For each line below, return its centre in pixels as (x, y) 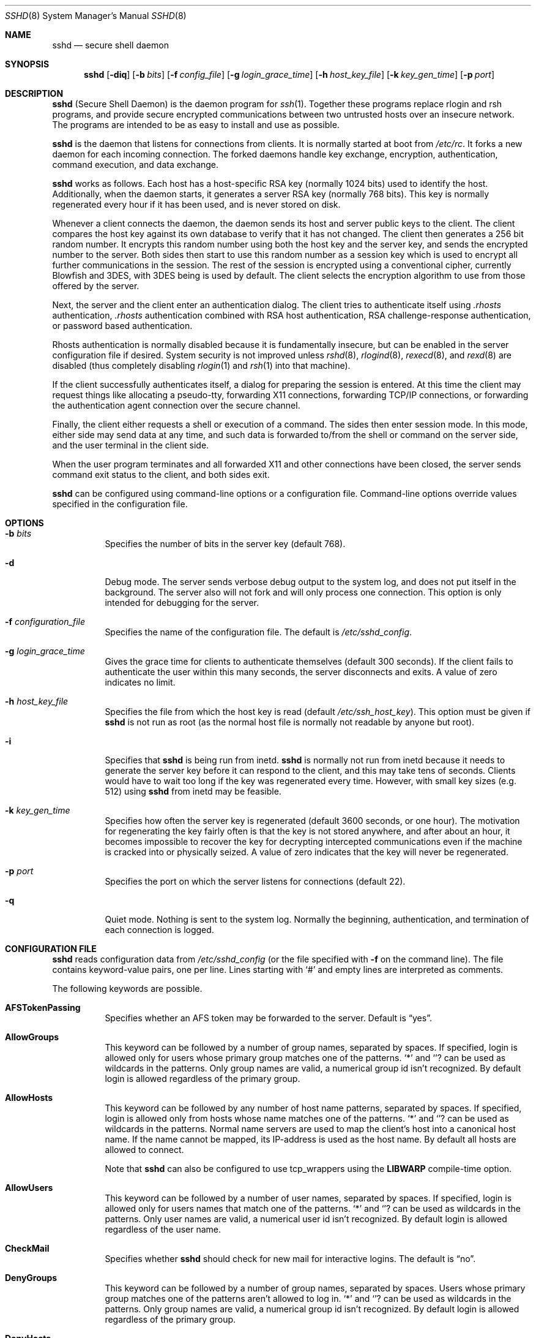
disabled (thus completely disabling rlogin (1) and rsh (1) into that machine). (201, 365)
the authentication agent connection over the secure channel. (176, 405)
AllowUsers (29, 1188)
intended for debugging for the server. (182, 603)
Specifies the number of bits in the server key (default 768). (225, 544)
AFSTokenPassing (43, 1007)
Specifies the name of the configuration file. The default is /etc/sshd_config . (259, 632)
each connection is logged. (159, 930)
